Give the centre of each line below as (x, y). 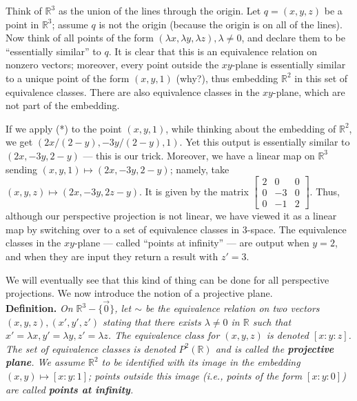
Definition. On (39, 308)
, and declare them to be (293, 38)
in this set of (321, 78)
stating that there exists (152, 321)
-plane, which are (309, 91)
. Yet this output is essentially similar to (265, 142)
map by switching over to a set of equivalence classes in (123, 229)
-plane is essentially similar (289, 65)
